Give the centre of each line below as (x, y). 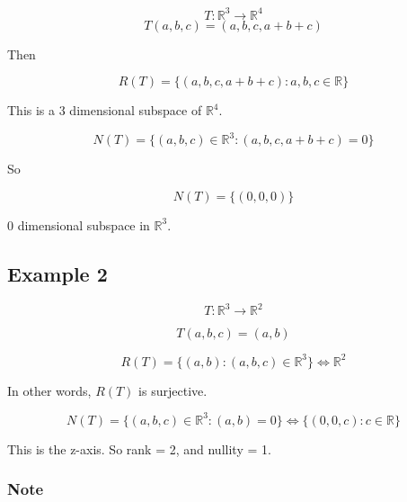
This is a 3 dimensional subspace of (105, 110)
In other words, (49, 390)
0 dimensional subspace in (79, 224)
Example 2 (58, 273)
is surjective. (173, 390)
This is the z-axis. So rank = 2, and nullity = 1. (139, 448)
